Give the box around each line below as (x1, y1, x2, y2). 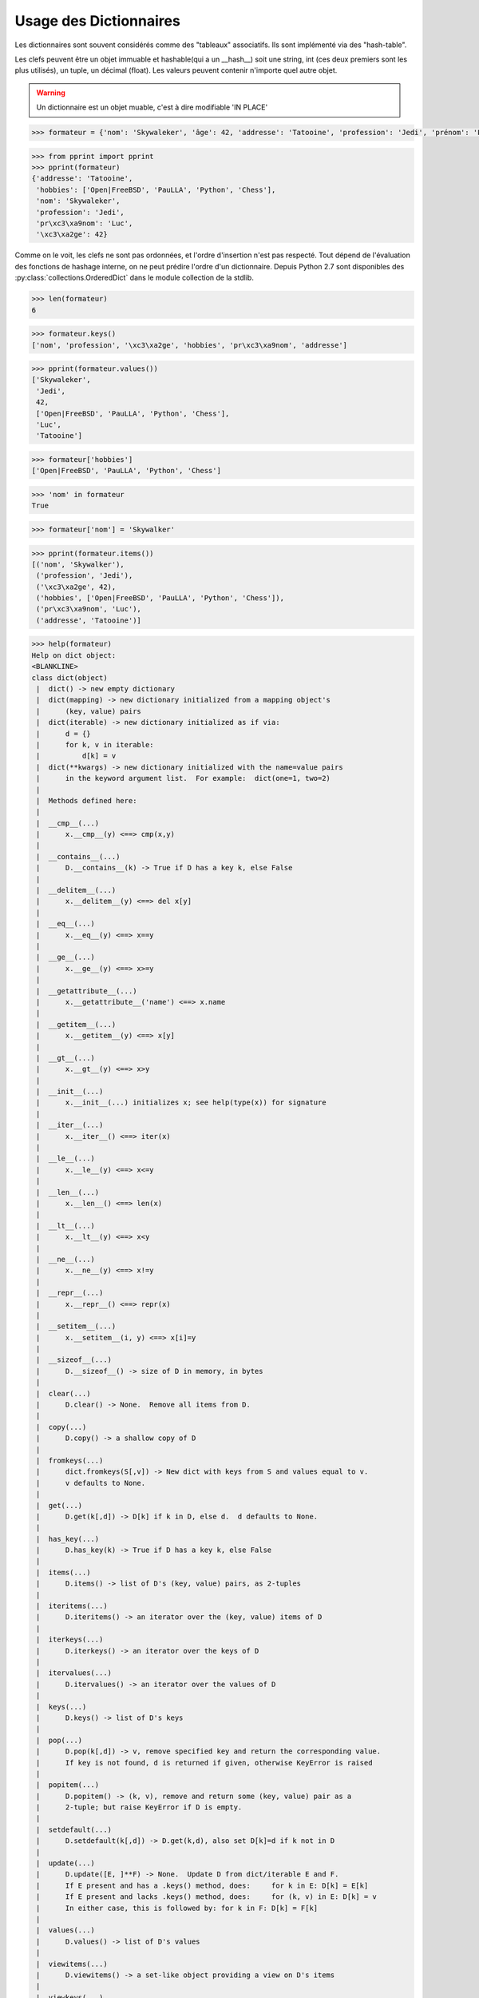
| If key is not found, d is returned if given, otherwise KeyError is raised (36, 1758, 373, 1767)
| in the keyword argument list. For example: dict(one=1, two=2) (36, 774, 331, 783)
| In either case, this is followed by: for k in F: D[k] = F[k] (36, 1903, 319, 1912)
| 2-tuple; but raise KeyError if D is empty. (36, 1803, 243, 1812)
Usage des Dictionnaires (14, 12, 181, 30)
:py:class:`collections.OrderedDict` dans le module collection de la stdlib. (14, 273, 255, 283)
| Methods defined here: (36, 796, 137, 805)
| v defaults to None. (36, 1479, 146, 1487)
